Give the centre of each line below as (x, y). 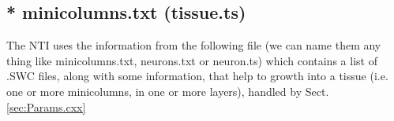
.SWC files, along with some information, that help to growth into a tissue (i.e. (197, 76)
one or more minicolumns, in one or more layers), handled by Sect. (168, 91)
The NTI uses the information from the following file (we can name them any (194, 45)
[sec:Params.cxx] (46, 106)
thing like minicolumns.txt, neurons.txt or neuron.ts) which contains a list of (192, 60)
